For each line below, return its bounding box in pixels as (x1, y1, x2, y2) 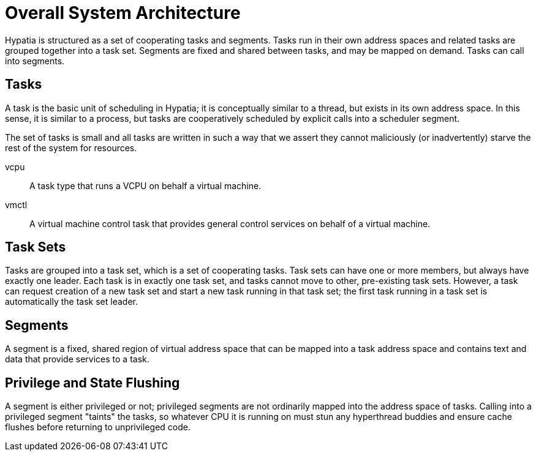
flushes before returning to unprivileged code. (5, 422, 191, 433)
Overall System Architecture (5, 2, 241, 23)
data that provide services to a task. (5, 354, 149, 365)
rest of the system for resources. (5, 142, 137, 153)
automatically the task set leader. (5, 296, 138, 307)
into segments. (5, 55, 65, 66)
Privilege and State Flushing (5, 375, 180, 391)
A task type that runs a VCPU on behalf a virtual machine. (29, 180, 262, 191)
